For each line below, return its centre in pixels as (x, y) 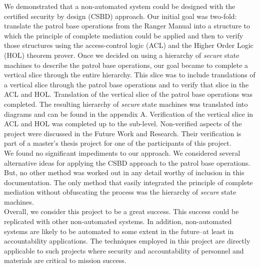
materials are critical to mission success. (65, 260)
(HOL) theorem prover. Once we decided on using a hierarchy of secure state (122, 55)
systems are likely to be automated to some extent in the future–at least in (119, 231)
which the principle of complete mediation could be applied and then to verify (124, 35)
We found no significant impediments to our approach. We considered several (122, 152)
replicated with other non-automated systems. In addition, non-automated (118, 221)
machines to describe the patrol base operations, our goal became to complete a (126, 65)
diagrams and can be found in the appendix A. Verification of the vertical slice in (129, 114)
